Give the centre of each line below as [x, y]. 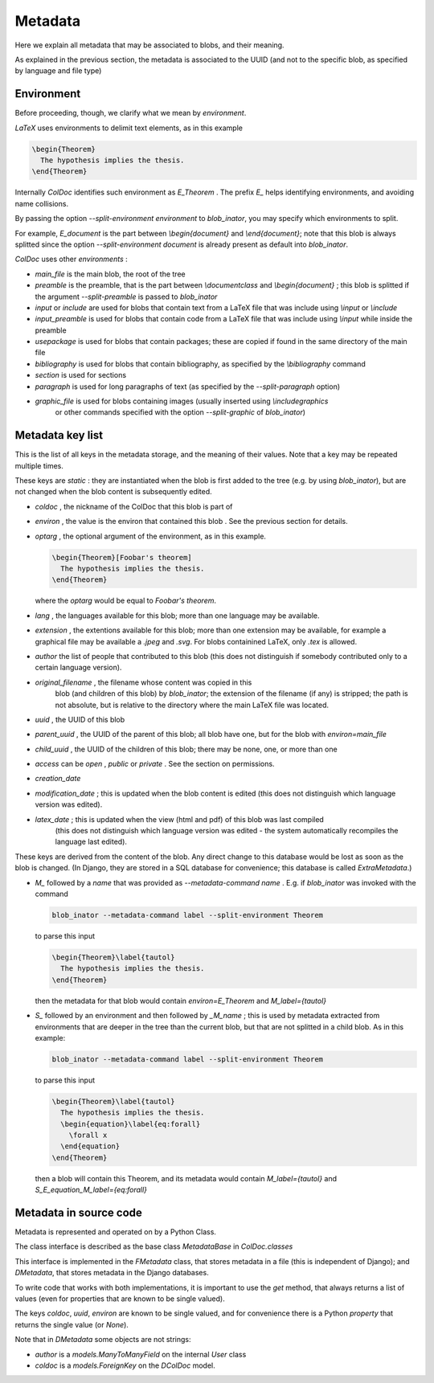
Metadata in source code [78, 1212]
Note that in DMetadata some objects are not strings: [103, 1340]
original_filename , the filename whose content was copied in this [143, 682]
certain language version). [78, 668]
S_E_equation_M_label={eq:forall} [91, 1190]
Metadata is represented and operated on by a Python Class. [116, 1232]
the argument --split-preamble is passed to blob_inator [126, 297]
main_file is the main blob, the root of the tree [110, 274]
